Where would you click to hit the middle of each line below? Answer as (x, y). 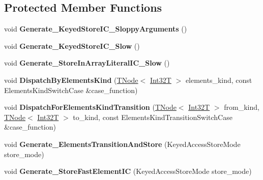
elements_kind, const (219, 80)
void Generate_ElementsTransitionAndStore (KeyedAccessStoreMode (122, 144)
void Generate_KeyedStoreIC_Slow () (72, 46)
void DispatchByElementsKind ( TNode (71, 80)
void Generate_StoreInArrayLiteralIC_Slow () (87, 63)
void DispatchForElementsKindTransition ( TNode (90, 107)
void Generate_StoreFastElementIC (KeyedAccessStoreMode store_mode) (128, 171)
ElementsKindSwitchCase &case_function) (71, 90)
